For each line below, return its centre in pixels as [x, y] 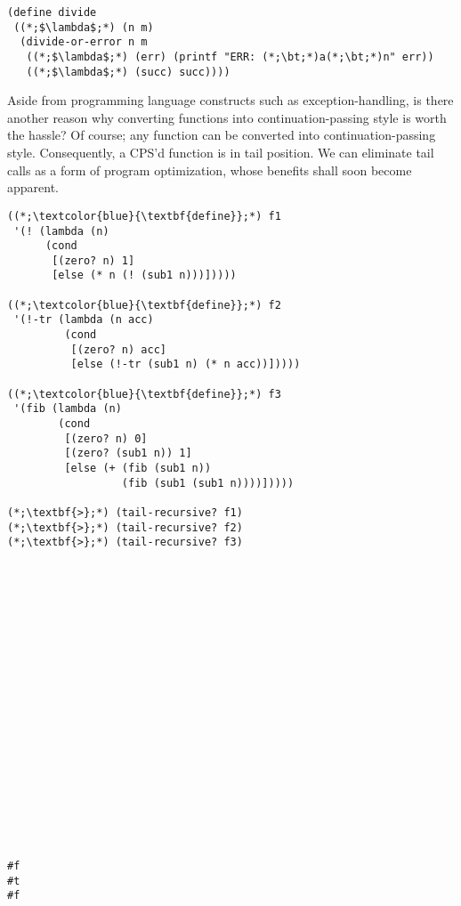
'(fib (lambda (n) [68, 409]
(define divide [52, 12]
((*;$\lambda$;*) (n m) [84, 27]
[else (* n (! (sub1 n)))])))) [144, 275]
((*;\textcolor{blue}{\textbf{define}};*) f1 [144, 216]
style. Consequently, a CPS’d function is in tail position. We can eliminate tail [221, 153]
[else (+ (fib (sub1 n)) [138, 468]
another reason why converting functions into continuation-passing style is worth [227, 117]
